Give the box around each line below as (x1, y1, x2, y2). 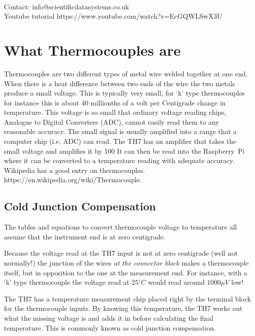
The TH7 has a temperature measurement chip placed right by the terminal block (4, 293, 251, 303)
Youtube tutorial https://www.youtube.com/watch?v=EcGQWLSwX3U (4, 11, 223, 21)
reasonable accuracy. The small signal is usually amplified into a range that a (4, 126, 237, 136)
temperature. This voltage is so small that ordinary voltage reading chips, (4, 107, 226, 117)
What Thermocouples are (4, 39, 181, 60)
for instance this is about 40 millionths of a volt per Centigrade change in (4, 97, 226, 107)
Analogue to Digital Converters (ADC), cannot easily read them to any (4, 116, 219, 127)
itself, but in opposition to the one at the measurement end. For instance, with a (4, 267, 248, 277)
